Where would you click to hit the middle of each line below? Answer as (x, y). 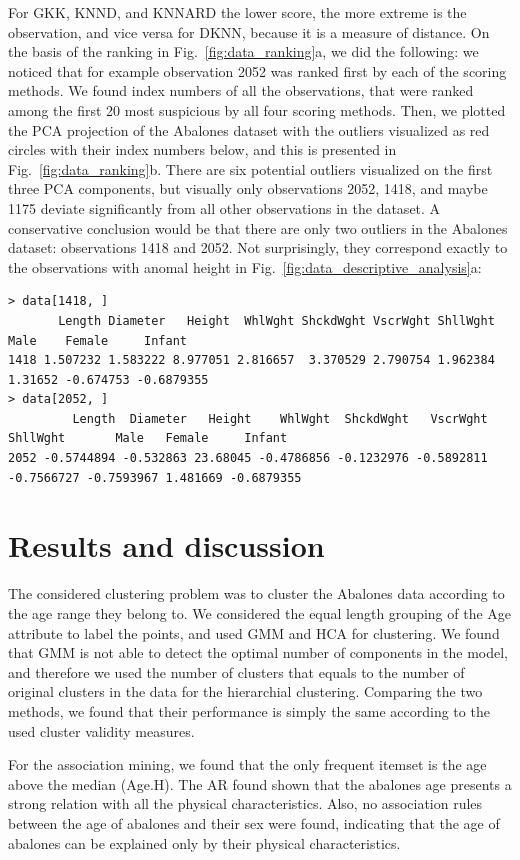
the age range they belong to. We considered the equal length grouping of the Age (260, 612)
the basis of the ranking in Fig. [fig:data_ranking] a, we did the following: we (243, 51)
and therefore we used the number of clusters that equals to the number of (236, 671)
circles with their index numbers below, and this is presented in (202, 149)
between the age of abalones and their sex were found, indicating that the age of (254, 822)
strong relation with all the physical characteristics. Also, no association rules (245, 803)
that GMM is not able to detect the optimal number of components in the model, (258, 652)
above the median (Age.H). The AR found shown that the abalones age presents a (260, 783)
